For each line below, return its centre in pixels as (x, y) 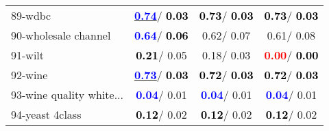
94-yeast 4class (46, 114)
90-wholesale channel (61, 35)
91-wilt (28, 55)
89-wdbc (31, 15)
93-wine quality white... (68, 94)
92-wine (29, 75)
